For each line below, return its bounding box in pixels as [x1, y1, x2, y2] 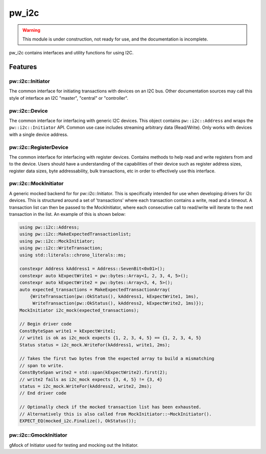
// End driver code [19, 390, 66, 396]
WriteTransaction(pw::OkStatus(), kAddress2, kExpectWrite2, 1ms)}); [32, 300, 204, 306]
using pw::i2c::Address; [19, 225, 80, 230]
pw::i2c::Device [9, 107, 48, 114]
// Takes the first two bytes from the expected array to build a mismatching [19, 356, 214, 362]
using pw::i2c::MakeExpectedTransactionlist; [19, 231, 132, 237]
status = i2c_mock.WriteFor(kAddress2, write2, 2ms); [19, 383, 152, 389]
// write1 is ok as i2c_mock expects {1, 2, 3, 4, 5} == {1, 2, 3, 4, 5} [19, 335, 201, 341]
